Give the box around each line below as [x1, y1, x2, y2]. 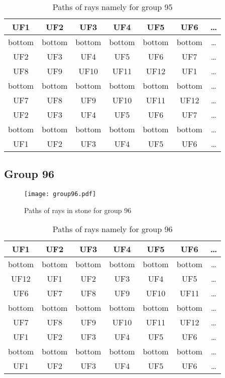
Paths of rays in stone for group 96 [24, 205, 132, 215]
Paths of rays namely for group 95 [52, 1, 173, 13]
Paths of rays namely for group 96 [52, 223, 173, 235]
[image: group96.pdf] [24, 191, 96, 198]
